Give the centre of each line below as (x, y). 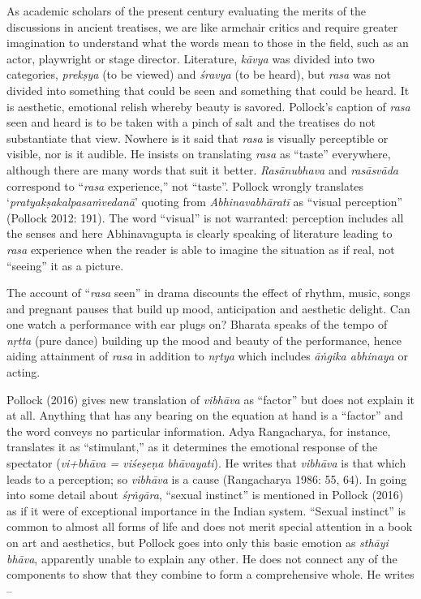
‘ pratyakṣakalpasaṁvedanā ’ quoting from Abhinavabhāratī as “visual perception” (205, 202)
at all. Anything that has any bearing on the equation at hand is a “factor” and (205, 415)
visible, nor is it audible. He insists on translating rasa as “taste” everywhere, (199, 154)
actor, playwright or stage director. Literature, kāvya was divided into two (191, 58)
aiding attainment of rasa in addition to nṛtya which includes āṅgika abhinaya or (207, 356)
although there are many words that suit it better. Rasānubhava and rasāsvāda (203, 169)
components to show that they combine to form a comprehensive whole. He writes (210, 574)
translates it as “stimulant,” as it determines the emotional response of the (192, 447)
